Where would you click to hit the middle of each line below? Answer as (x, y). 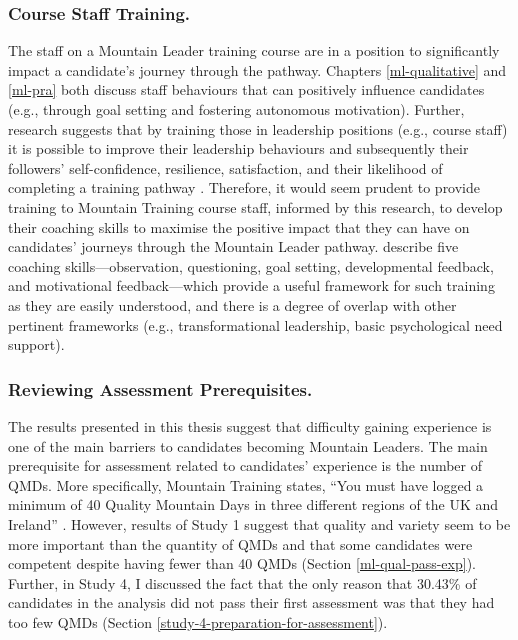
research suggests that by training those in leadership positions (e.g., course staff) (258, 128)
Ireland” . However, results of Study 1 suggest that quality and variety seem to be (259, 523)
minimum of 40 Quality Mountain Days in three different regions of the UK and (253, 504)
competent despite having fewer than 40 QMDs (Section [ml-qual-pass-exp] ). (242, 563)
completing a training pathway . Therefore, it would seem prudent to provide (244, 187)
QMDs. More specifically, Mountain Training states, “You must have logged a (246, 484)
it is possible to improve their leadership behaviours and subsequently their (238, 148)
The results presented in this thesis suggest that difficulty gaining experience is (250, 425)
